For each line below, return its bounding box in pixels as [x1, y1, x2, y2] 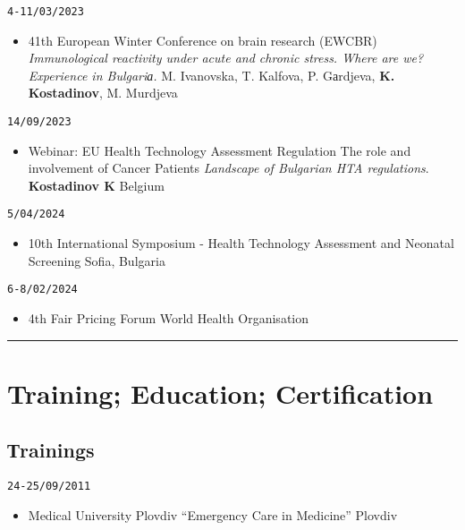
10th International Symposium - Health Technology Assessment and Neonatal [28, 234, 454, 252]
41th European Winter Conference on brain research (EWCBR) [28, 30, 377, 49]
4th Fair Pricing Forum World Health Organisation [28, 308, 309, 327]
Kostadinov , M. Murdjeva [28, 83, 178, 102]
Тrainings [7, 436, 95, 464]
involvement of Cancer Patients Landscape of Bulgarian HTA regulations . [28, 158, 429, 177]
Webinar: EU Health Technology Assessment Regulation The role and [28, 141, 411, 159]
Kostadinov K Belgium [28, 175, 165, 194]
